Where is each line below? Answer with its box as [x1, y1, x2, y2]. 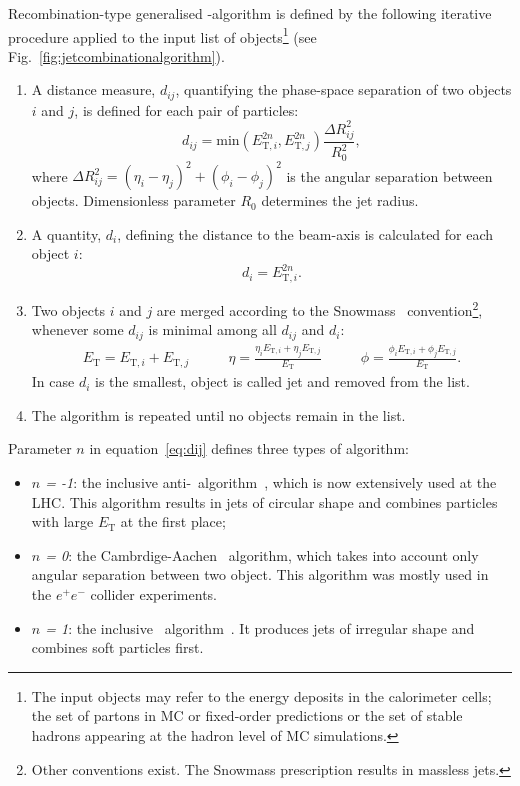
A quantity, [31, 223, 102, 244]
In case [31, 371, 75, 392]
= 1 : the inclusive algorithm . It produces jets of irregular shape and [45, 617, 475, 638]
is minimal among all [148, 319, 277, 340]
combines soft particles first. [31, 637, 204, 658]
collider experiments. [90, 584, 217, 605]
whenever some [31, 319, 124, 340]
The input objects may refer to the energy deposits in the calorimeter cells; [31, 685, 492, 706]
